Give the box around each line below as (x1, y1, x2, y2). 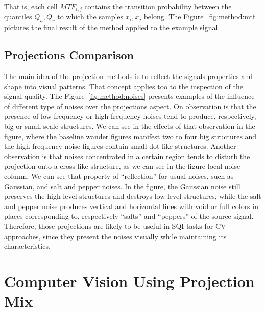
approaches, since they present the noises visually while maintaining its (4, 230, 227, 241)
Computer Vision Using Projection (4, 270, 255, 291)
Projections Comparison (4, 47, 134, 63)
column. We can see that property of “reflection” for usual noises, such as (4, 170, 234, 181)
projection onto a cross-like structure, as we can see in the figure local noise (4, 161, 240, 171)
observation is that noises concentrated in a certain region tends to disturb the (4, 150, 250, 161)
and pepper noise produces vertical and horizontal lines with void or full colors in (4, 200, 258, 211)
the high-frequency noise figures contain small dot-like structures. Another (4, 141, 236, 151)
